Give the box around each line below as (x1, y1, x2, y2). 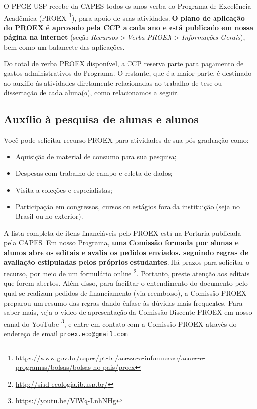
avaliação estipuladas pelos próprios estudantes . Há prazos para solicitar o (4, 256, 250, 267)
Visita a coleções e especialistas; (15, 184, 112, 195)
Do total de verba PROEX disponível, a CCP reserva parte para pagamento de (4, 58, 244, 68)
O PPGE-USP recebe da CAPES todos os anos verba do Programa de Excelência (4, 1, 251, 11)
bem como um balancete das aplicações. (4, 42, 125, 52)
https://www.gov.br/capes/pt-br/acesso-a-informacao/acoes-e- (15, 352, 205, 362)
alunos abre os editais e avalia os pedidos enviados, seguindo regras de (4, 247, 249, 257)
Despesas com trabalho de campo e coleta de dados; (15, 168, 173, 178)
